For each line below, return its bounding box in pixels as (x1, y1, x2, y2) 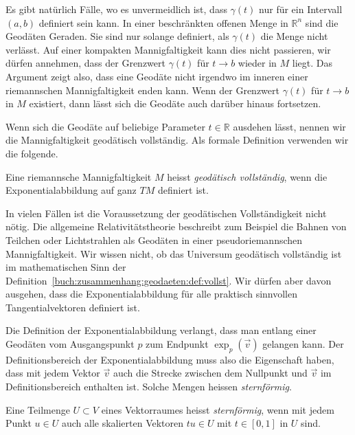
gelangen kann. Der (262, 337, 344, 351)
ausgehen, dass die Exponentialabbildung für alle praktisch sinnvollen (5, 287, 298, 301)
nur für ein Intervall (259, 2, 343, 16)
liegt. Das (292, 56, 332, 70)
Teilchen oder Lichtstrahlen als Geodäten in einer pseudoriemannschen (5, 232, 303, 247)
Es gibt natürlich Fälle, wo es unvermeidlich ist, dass (5, 2, 227, 16)
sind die (305, 15, 339, 30)
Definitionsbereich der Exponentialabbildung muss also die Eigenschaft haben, (5, 352, 334, 366)
